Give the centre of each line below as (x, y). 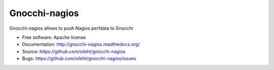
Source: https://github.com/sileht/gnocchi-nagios (74, 51)
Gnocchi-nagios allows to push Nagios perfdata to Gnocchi (71, 28)
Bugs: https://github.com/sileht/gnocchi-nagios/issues (79, 58)
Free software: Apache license (54, 37)
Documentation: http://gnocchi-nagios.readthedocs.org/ (81, 44)
